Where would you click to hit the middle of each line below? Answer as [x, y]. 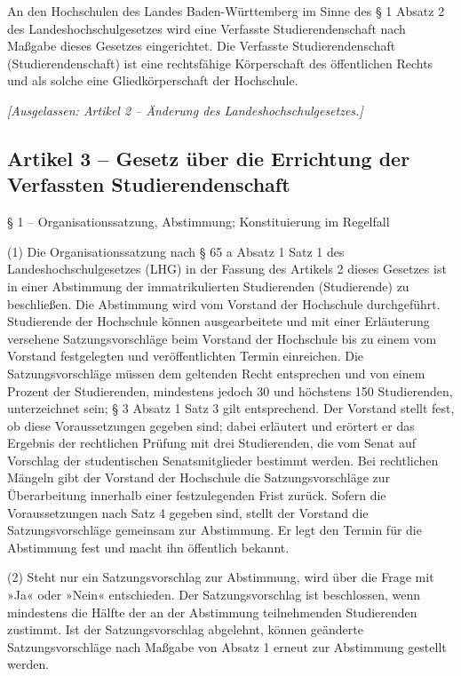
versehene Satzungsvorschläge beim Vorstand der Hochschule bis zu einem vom [222, 338]
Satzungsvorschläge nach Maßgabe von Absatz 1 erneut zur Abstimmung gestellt [227, 646]
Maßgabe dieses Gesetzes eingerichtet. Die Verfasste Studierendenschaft [202, 46]
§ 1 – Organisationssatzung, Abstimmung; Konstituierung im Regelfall [199, 222]
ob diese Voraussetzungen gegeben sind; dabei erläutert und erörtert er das [211, 425]
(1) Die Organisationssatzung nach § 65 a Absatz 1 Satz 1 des [176, 251]
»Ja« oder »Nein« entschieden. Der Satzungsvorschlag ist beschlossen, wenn [214, 595]
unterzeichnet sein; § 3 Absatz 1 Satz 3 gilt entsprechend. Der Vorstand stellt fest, [231, 408]
